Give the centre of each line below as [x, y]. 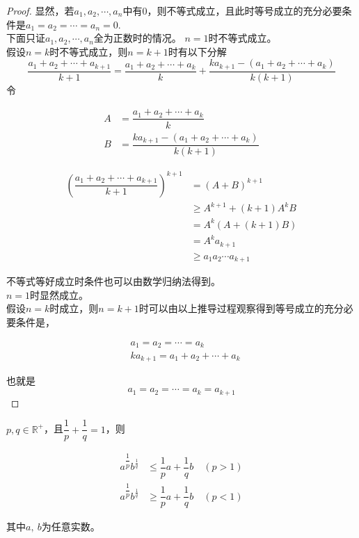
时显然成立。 [59, 294]
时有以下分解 [197, 51]
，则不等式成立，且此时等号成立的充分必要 [245, 10]
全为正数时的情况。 [137, 38]
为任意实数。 [71, 527]
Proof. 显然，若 [40, 10]
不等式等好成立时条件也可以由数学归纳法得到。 [113, 281]
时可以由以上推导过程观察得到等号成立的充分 [241, 308]
